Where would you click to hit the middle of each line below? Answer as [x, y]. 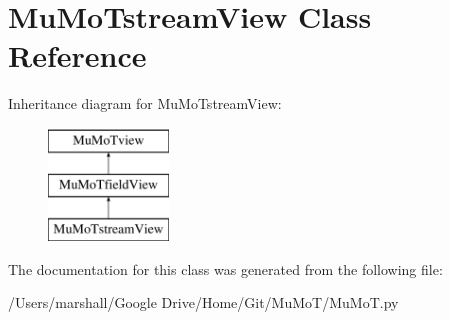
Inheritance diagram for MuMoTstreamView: [145, 103]
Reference [77, 55]
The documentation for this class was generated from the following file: [225, 268]
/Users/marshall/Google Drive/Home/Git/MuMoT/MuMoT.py [203, 302]
